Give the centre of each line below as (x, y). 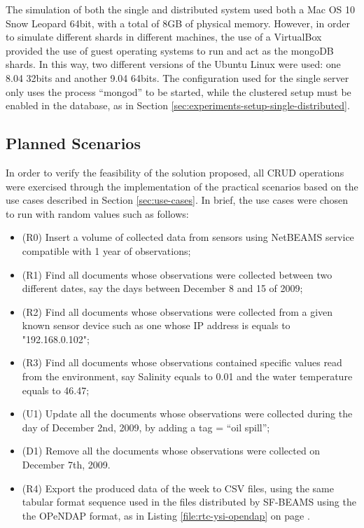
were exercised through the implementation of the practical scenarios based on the (182, 186)
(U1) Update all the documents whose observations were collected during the (187, 414)
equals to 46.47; (56, 390)
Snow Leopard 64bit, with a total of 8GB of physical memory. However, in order (178, 23)
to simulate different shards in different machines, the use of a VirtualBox (164, 37)
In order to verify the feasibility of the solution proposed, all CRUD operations (175, 172)
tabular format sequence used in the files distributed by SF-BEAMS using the (189, 502)
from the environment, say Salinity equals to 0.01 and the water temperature (187, 376)
